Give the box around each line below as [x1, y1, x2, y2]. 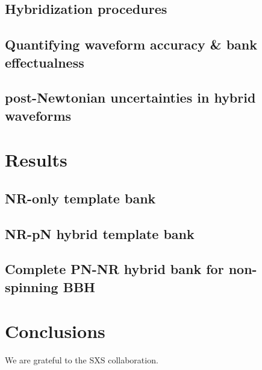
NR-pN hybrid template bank [5, 224, 195, 243]
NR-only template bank [5, 188, 156, 207]
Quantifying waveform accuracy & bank [5, 35, 258, 54]
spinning [5, 277, 58, 296]
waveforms [5, 106, 72, 124]
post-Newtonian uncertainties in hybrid [5, 88, 256, 107]
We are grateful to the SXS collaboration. [5, 354, 158, 366]
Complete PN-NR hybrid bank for [5, 260, 224, 278]
